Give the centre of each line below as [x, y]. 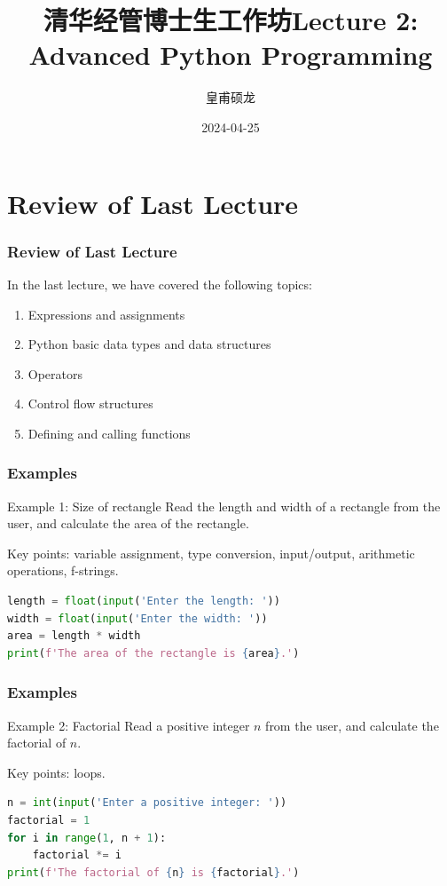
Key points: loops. [56, 772]
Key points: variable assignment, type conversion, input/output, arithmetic [211, 553]
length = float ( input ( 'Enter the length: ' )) [144, 601]
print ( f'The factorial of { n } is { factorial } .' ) [153, 872]
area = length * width [74, 636]
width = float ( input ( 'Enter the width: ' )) [137, 618]
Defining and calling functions [109, 433]
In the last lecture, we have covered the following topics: [160, 284]
